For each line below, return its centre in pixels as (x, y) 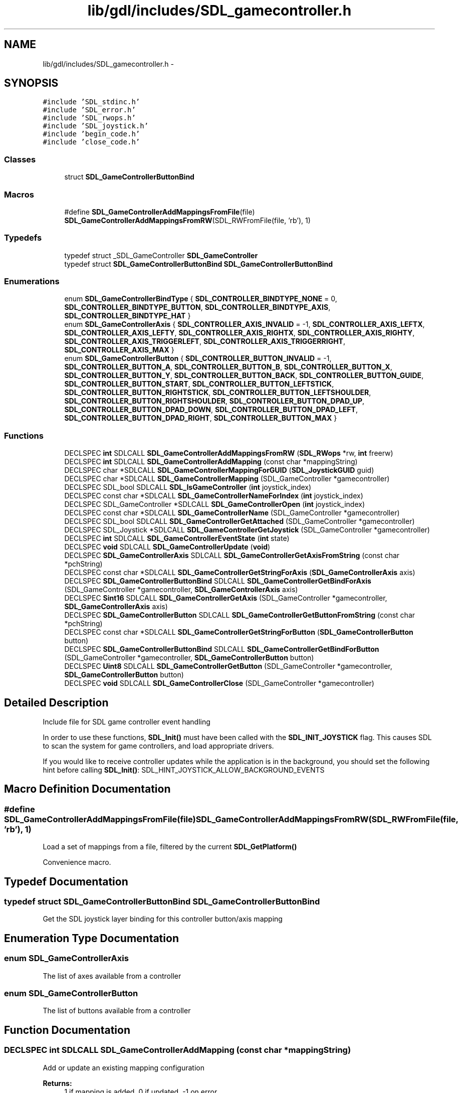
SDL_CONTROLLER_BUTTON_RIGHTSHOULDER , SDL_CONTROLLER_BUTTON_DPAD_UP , (214, 401)
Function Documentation (67, 1030)
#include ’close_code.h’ (91, 142)
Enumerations (32, 282)
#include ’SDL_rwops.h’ (89, 118)
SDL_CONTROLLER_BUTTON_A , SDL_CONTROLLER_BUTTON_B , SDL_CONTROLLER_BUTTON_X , (228, 367)
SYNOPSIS (31, 83)
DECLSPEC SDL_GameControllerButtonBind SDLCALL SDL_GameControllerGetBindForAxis (218, 581)
